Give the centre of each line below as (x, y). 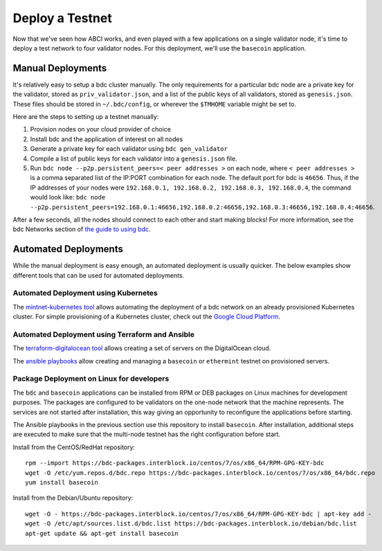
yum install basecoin (62, 482)
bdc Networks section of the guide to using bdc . (82, 229)
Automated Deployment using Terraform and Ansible (104, 334)
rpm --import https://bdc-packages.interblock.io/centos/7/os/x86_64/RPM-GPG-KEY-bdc (175, 463)
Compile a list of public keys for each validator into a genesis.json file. (134, 159)
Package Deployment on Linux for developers (91, 379)
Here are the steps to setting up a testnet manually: (86, 117)
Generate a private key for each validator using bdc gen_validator (129, 149)
